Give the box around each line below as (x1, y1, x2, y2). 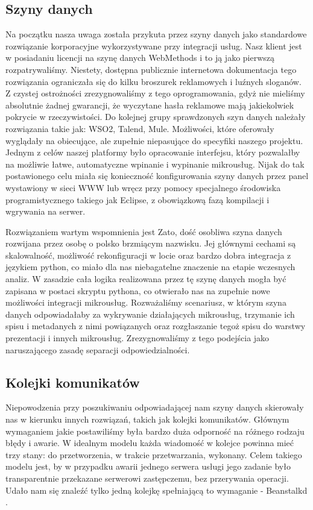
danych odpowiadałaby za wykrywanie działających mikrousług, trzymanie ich (5, 307, 295, 320)
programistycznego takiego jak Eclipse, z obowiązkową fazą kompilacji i (5, 193, 270, 206)
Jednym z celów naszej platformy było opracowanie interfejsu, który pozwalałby (5, 146, 300, 159)
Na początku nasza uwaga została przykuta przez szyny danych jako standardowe (5, 28, 307, 40)
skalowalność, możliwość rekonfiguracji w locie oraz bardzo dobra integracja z (5, 248, 291, 261)
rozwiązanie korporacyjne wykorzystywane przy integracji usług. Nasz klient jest (5, 39, 302, 52)
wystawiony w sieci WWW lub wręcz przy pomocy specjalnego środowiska (5, 181, 281, 194)
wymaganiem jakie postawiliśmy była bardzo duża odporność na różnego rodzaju (5, 424, 305, 437)
